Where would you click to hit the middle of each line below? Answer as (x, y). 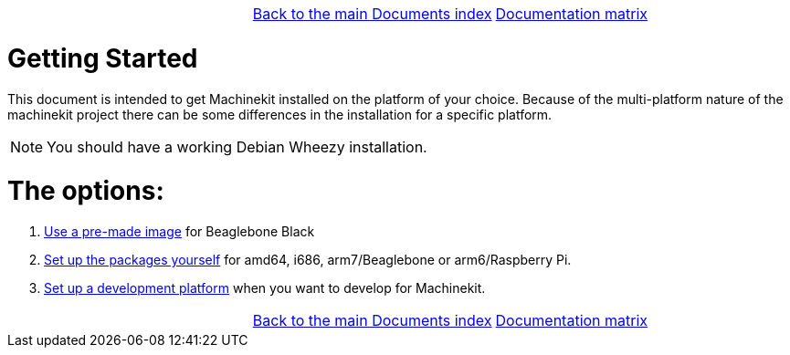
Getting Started (103, 58)
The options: (86, 191)
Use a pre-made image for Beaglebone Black (179, 231)
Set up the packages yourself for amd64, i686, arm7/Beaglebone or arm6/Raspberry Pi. (308, 260)
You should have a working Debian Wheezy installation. (237, 146)
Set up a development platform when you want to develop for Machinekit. (265, 288)
